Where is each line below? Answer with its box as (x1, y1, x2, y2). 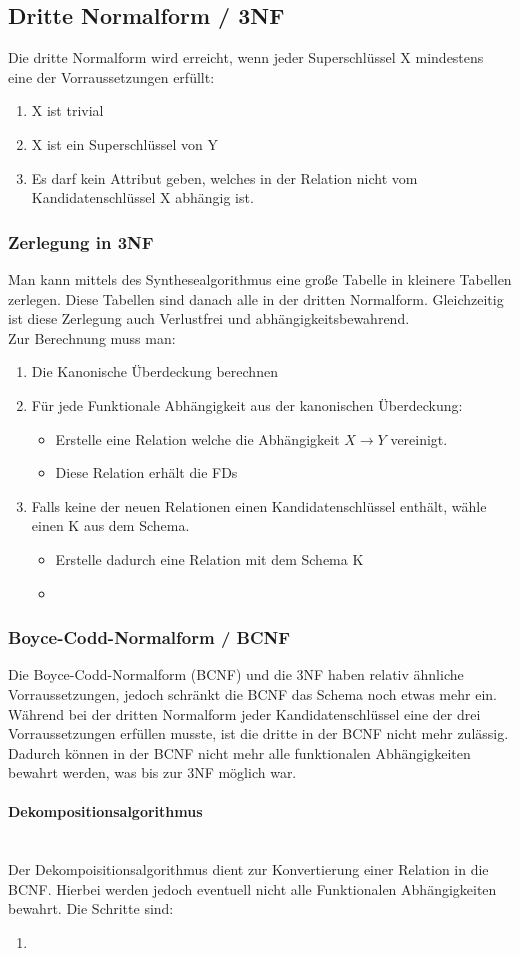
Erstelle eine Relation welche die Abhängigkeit (55, 428, 340, 449)
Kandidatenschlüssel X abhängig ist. (31, 187, 254, 208)
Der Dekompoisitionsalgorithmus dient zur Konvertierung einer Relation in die (8, 859, 489, 880)
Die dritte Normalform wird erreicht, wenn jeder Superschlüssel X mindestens (8, 47, 484, 68)
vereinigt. (390, 428, 448, 449)
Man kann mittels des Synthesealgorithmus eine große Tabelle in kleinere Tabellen (8, 268, 512, 289)
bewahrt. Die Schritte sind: (8, 898, 174, 919)
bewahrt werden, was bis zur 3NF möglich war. (8, 762, 297, 783)
